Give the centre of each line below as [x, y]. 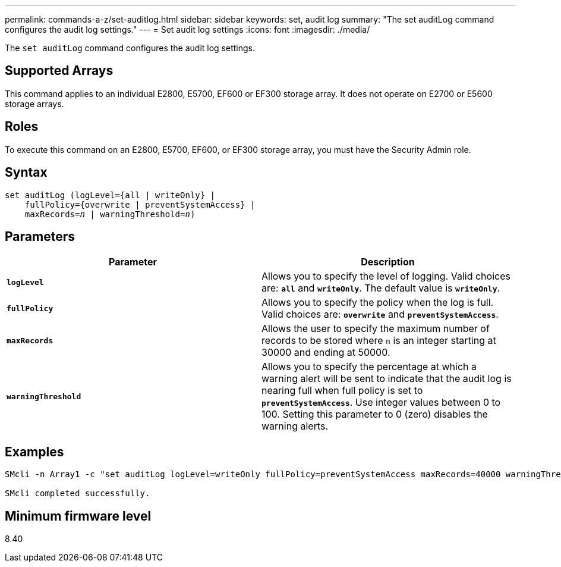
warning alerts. [295, 426]
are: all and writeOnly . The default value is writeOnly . [381, 288]
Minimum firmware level [78, 516]
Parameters [40, 236]
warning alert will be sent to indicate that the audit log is [387, 379]
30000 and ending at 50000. [326, 353]
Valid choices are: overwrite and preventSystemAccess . [380, 314]
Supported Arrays [59, 71]
